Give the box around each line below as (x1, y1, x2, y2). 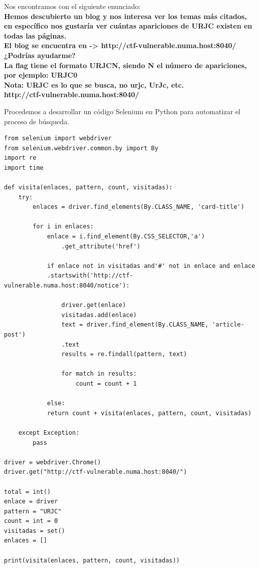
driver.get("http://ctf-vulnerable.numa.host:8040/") (4, 468, 187, 476)
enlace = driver (4, 498, 58, 505)
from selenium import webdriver (4, 135, 112, 142)
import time (4, 164, 44, 171)
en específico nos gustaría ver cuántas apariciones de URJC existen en (4, 21, 252, 31)
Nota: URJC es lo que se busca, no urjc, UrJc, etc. (4, 79, 184, 90)
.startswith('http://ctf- (47, 272, 133, 279)
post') (4, 331, 26, 338)
